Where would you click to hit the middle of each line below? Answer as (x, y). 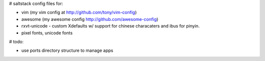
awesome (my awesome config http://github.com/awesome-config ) (90, 19)
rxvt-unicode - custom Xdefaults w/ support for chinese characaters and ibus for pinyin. (110, 26)
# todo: (16, 42)
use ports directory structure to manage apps (67, 50)
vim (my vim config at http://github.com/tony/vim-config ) (79, 13)
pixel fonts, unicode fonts (47, 33)
